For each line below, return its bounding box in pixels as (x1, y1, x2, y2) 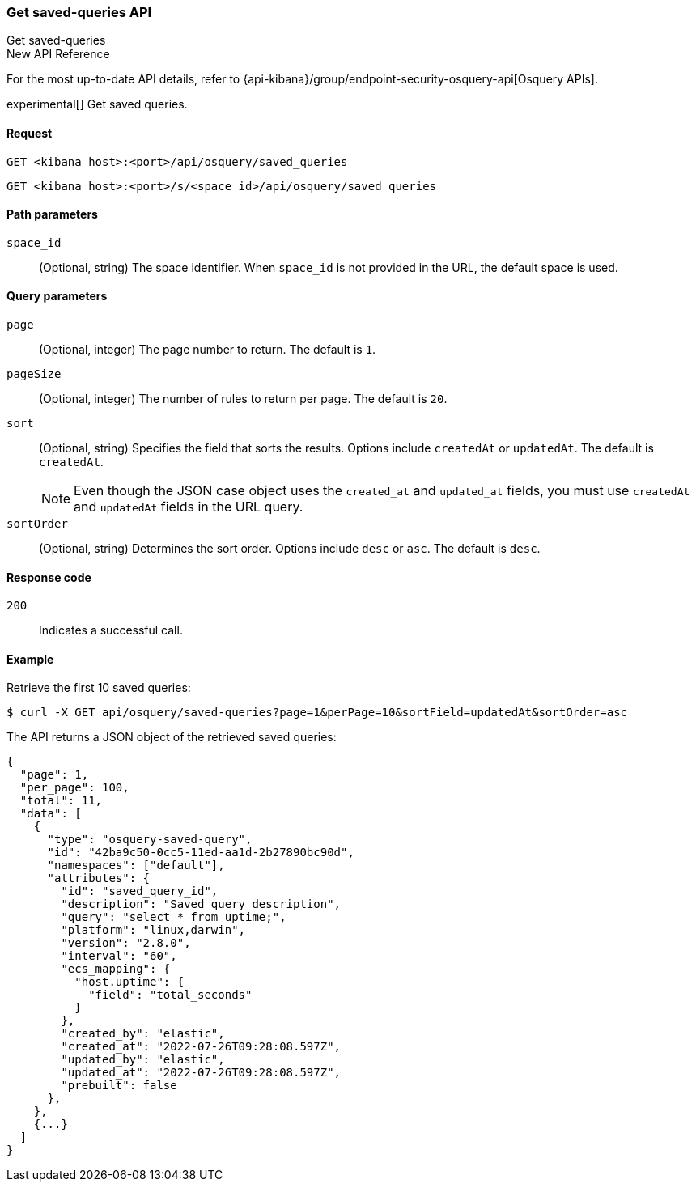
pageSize (6, 367, 62, 381)
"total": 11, (19, 794, 103, 808)
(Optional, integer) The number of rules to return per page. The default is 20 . (39, 392, 448, 406)
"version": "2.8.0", (61, 936, 191, 950)
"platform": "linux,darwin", (61, 923, 246, 937)
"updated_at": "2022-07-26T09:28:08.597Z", (61, 1066, 342, 1080)
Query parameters (6, 289, 108, 303)
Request (6, 125, 53, 140)
